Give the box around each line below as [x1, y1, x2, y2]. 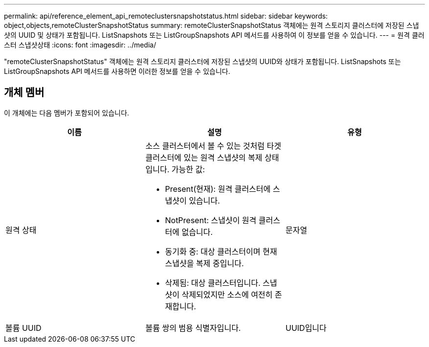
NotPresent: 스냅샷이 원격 [165, 215, 257, 225]
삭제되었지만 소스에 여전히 [181, 289, 273, 300]
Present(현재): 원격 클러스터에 [165, 184, 271, 194]
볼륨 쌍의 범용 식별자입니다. [145, 323, 241, 333]
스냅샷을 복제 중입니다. [165, 258, 244, 268]
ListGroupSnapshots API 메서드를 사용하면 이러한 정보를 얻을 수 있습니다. [4, 67, 230, 75]
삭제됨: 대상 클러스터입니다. [165, 278, 261, 288]
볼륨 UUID [5, 323, 42, 333]
